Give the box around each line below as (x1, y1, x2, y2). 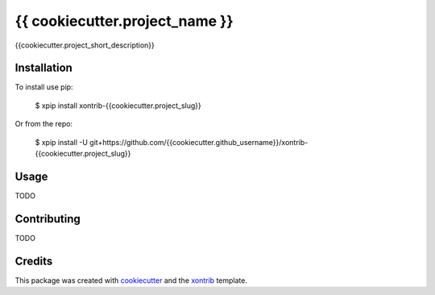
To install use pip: (14, 82, 73, 92)
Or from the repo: (14, 119, 72, 129)
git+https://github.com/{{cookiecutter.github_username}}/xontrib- (89, 137, 309, 147)
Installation (14, 61, 72, 75)
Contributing (14, 212, 81, 226)
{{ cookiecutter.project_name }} (14, 12, 234, 30)
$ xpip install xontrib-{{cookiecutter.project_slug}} (35, 101, 201, 110)
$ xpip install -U (35, 137, 89, 147)
